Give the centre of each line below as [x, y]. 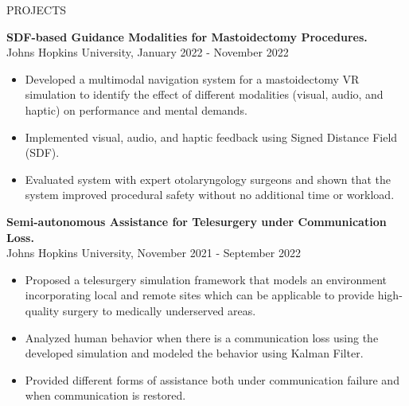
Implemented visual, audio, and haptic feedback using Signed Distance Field [211, 137]
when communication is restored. [105, 395]
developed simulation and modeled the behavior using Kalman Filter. [194, 353]
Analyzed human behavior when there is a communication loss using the [202, 337]
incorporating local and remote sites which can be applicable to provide [200, 295]
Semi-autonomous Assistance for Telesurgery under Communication [197, 221]
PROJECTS [37, 10]
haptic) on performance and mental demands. [136, 109]
